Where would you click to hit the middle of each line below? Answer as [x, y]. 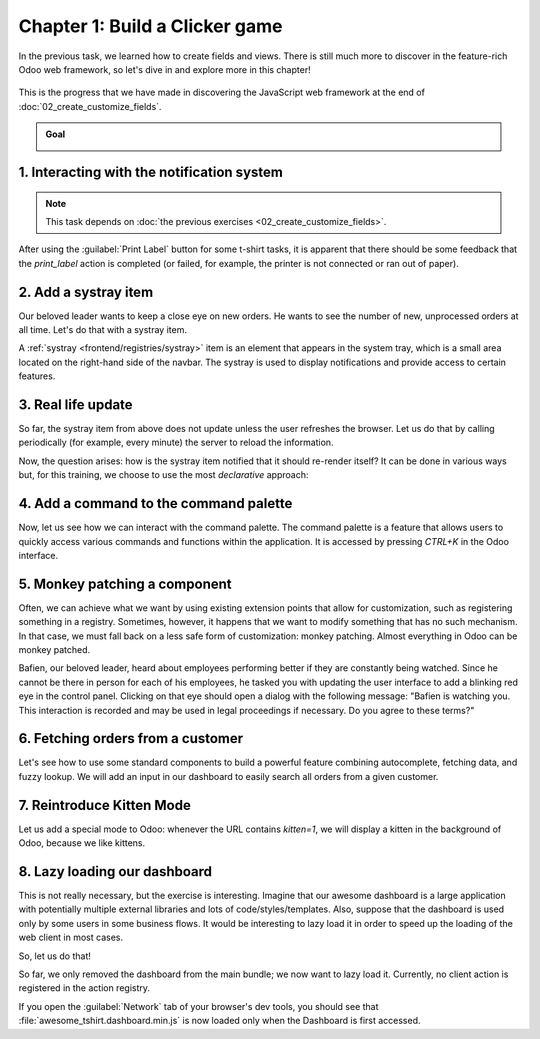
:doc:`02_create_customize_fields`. [90, 106]
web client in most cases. [71, 937]
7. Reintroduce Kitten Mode [105, 805]
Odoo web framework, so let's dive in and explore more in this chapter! [164, 69]
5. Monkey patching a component [125, 583]
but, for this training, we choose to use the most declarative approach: [163, 475]
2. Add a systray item [86, 291]
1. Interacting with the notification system [151, 171]
